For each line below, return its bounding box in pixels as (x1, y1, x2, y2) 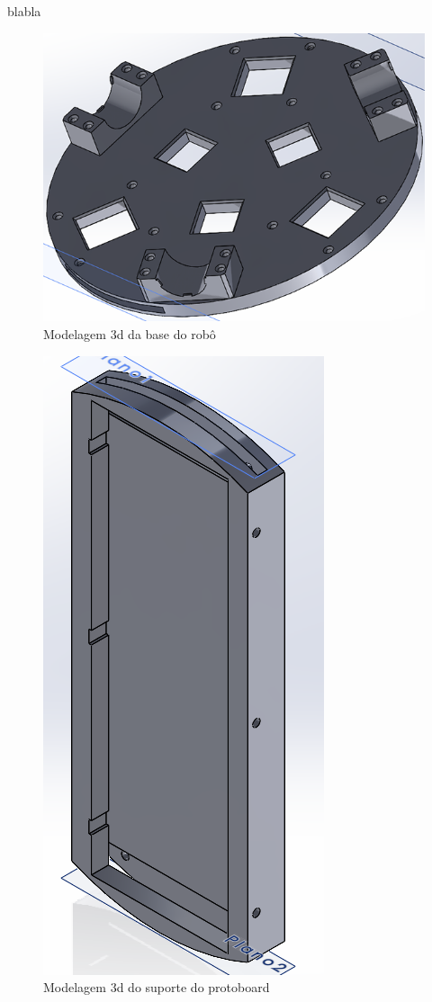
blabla (7, 2, 41, 20)
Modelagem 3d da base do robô (43, 325, 216, 343)
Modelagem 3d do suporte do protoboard (43, 978, 270, 997)
